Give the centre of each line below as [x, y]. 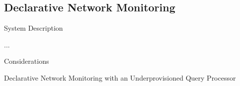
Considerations [27, 61]
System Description [34, 28]
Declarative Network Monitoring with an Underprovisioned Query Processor [120, 77]
